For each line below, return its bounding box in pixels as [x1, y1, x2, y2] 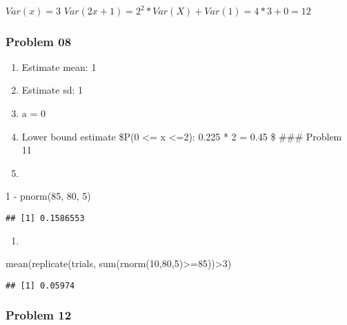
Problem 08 [6, 32, 72, 50]
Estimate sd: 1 [21, 83, 83, 97]
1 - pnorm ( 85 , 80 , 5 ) [6, 189, 91, 203]
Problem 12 [6, 306, 72, 324]
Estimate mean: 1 [21, 59, 97, 74]
